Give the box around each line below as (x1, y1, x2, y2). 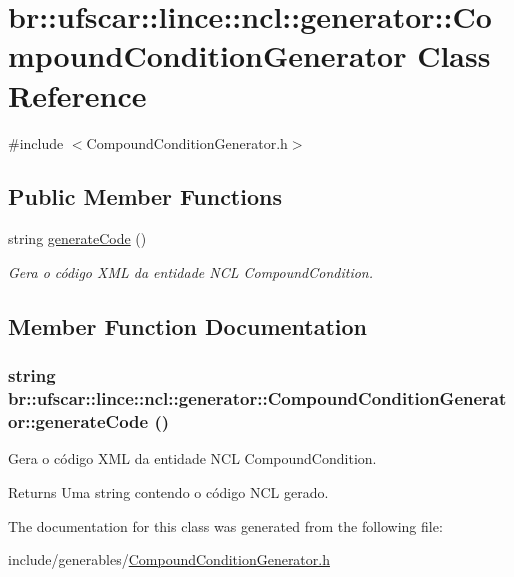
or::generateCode (8, 409, 149, 434)
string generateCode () (8, 228, 147, 249)
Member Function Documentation (8, 310, 368, 341)
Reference (8, 74, 147, 115)
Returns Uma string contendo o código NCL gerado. (8, 481, 329, 502)
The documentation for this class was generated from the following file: (8, 515, 443, 536)
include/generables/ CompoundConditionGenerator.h (8, 549, 330, 570)
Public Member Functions (8, 181, 282, 212)
